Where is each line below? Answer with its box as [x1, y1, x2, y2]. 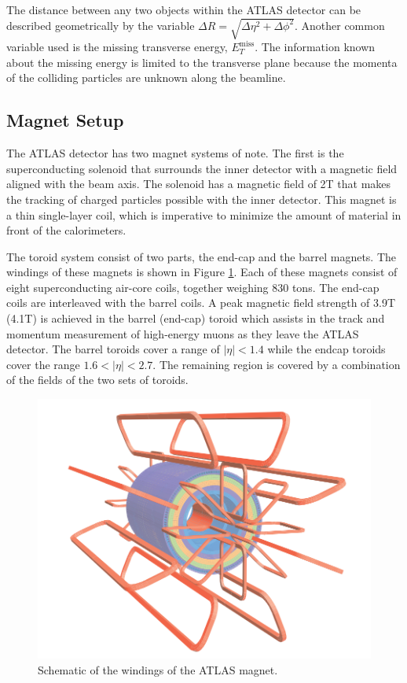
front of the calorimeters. [6, 222, 126, 238]
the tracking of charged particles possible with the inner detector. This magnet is [6, 190, 397, 207]
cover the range [6, 356, 80, 372]
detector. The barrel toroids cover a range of [6, 341, 220, 357]
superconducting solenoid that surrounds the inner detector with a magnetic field [6, 160, 398, 176]
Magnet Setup [6, 108, 124, 132]
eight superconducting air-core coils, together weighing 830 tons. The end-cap [6, 279, 379, 295]
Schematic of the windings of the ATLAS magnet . [38, 661, 278, 677]
